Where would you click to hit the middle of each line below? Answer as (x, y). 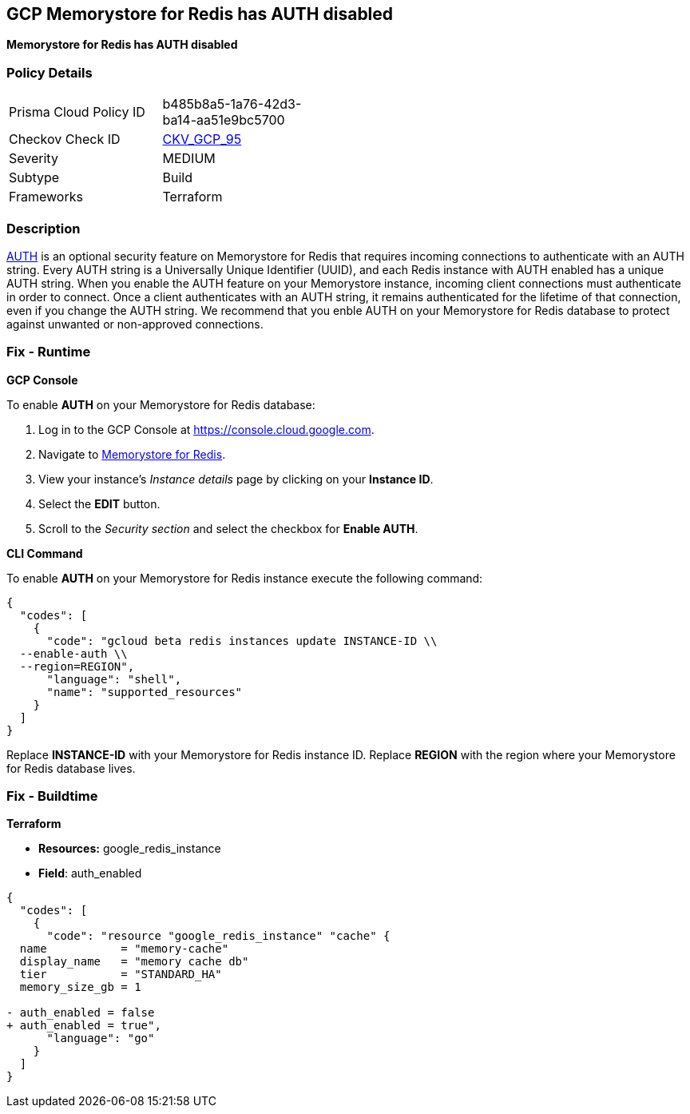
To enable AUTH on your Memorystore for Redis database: (161, 404)
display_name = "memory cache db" (134, 962)
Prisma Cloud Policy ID (77, 112)
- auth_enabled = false (81, 1013)
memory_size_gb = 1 (80, 987)
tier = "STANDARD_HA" (121, 975)
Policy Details (50, 72)
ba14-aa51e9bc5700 (224, 120)
